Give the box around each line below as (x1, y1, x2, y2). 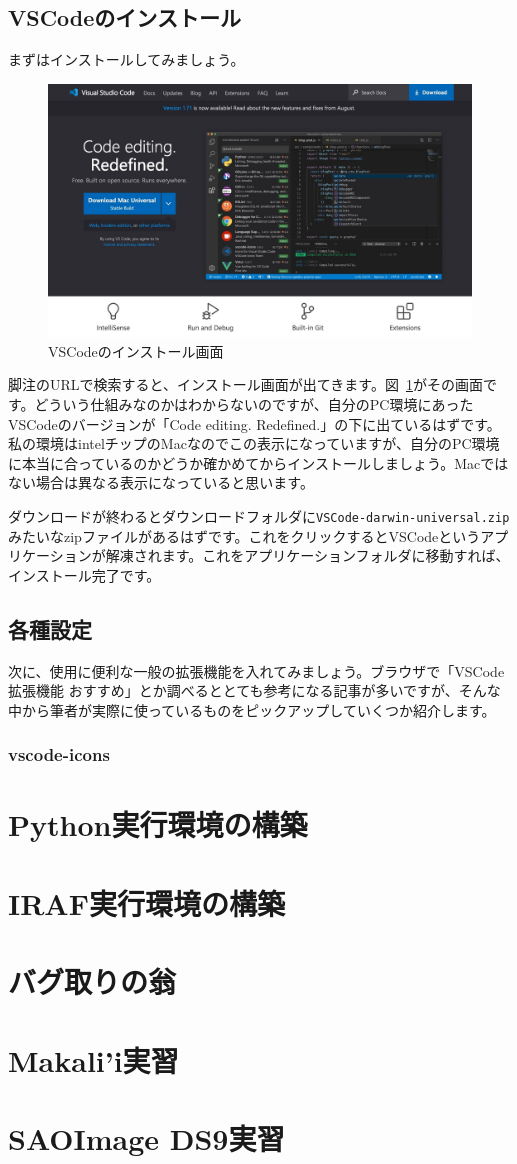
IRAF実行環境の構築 (8, 882, 285, 923)
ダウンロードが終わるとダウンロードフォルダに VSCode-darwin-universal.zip (8, 505, 510, 526)
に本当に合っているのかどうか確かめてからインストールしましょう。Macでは (8, 452, 509, 473)
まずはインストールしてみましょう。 (8, 49, 245, 70)
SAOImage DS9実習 (8, 1117, 285, 1158)
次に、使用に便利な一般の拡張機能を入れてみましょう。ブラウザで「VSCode (8, 660, 505, 681)
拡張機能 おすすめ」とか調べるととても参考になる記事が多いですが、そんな (8, 680, 501, 701)
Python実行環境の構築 (8, 804, 308, 845)
